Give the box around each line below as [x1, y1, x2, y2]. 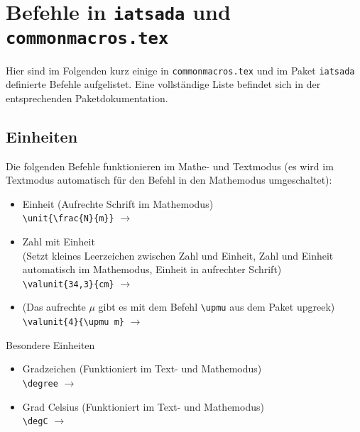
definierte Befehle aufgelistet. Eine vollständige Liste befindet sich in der [6, 77, 321, 92]
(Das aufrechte [22, 299, 86, 314]
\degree [22, 378, 58, 389]
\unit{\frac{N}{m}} [22, 214, 114, 224]
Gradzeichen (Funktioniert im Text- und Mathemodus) [22, 361, 262, 376]
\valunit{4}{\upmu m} [22, 317, 124, 328]
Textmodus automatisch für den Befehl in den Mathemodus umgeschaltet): [6, 172, 332, 187]
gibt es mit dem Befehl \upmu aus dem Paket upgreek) [98, 299, 335, 314]
